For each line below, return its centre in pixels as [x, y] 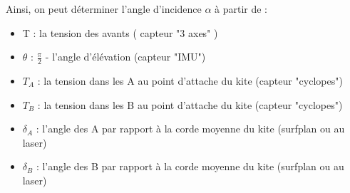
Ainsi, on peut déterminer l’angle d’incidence [104, 9]
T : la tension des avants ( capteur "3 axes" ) [120, 32]
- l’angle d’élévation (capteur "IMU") [125, 57]
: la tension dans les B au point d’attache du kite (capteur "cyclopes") [190, 104]
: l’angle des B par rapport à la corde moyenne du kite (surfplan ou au [190, 166]
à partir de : [241, 9]
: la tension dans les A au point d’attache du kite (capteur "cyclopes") [190, 81]
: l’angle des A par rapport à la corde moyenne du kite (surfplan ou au [190, 129]
